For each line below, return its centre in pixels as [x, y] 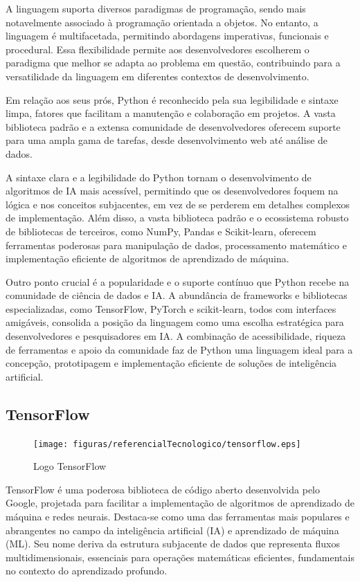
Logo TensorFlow [70, 466]
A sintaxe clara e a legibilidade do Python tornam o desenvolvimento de [159, 177]
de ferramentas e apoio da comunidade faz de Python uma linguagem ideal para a [179, 349]
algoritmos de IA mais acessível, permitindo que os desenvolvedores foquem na [172, 191]
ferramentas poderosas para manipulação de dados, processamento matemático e [176, 245]
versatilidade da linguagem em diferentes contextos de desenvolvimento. [157, 76]
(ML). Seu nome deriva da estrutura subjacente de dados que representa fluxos [173, 544]
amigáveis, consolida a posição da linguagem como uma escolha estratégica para [175, 322]
